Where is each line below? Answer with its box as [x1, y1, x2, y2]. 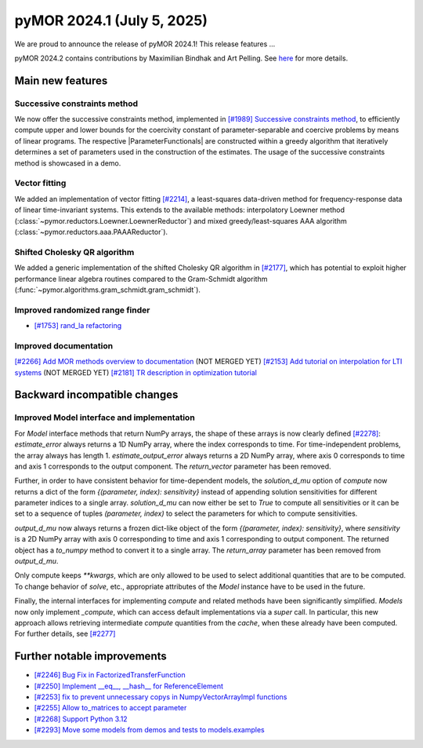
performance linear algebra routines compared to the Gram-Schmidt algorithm [14, 274, 268, 283]
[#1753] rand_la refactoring [34, 321, 121, 330]
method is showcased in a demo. [14, 158, 121, 168]
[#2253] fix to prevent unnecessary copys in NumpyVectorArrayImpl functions [34, 692, 287, 702]
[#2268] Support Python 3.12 [34, 714, 128, 724]
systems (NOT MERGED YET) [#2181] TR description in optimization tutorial [14, 367, 258, 377]
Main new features [14, 74, 108, 87]
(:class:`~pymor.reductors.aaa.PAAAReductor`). [14, 227, 168, 236]
